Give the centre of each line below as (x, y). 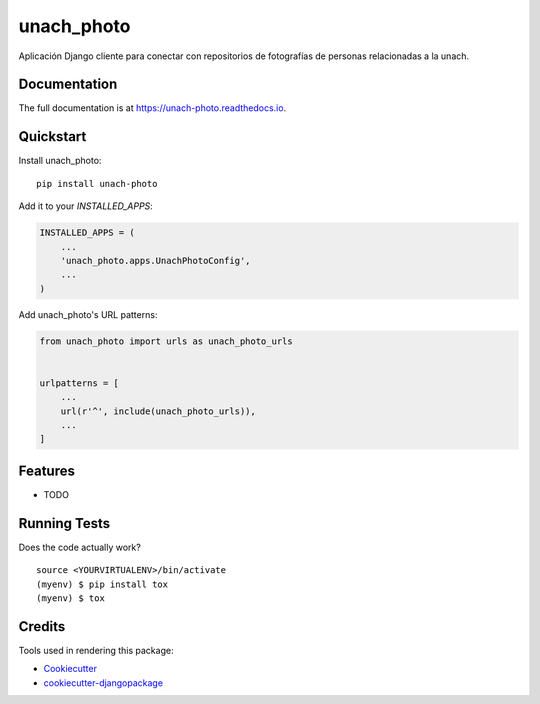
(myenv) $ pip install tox (102, 584)
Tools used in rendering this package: (96, 650)
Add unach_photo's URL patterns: (88, 314)
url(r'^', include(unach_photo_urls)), (158, 411)
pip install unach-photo (97, 183)
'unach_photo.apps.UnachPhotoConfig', (155, 260)
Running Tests (64, 523)
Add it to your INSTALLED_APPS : (86, 206)
